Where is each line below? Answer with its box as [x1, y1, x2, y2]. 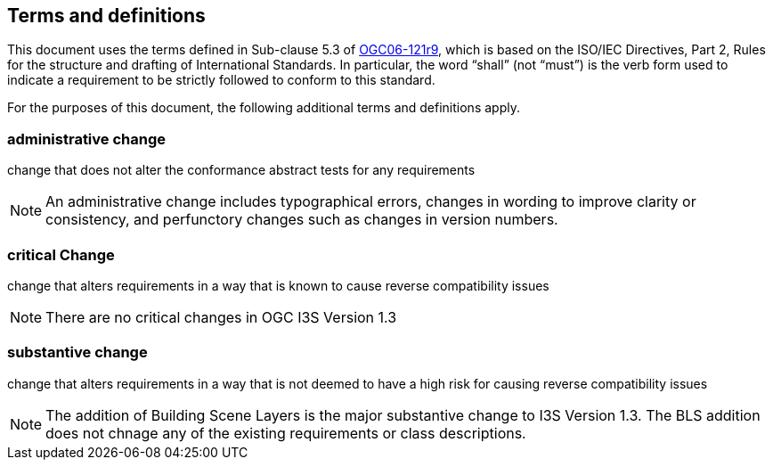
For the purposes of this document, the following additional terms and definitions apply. [7, 100, 520, 116]
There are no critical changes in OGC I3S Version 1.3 [45, 307, 397, 326]
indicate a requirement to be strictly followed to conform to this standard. [7, 72, 435, 88]
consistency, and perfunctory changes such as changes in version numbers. [45, 210, 558, 229]
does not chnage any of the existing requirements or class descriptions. [45, 423, 526, 442]
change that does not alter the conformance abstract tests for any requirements [7, 162, 476, 178]
